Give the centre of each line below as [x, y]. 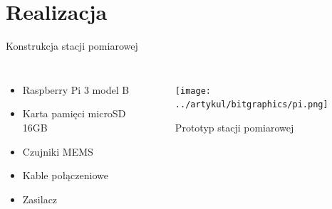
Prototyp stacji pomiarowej [234, 128]
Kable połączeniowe [65, 175]
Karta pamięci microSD [74, 113]
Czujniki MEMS [58, 151]
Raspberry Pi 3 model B [76, 89]
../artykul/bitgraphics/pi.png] [251, 105]
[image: [193, 91]
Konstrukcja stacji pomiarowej [72, 46]
